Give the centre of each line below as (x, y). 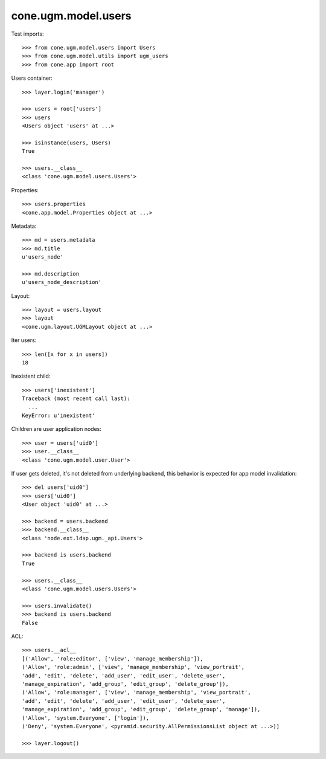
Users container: (32, 78)
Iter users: (24, 340)
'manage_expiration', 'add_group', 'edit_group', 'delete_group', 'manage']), (141, 709)
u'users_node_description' (62, 282)
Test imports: (27, 34)
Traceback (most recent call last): (76, 399)
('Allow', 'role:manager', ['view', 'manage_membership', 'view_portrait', (136, 693)
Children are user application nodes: (56, 429)
